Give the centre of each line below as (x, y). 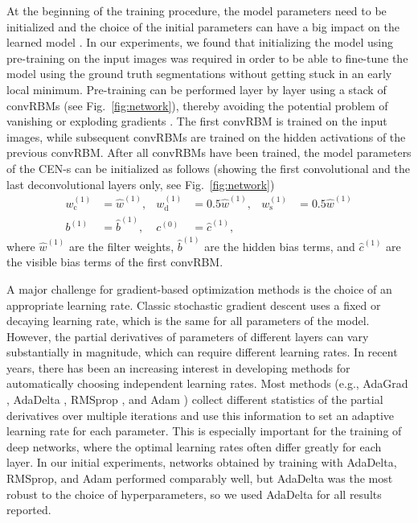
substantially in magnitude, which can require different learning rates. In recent (202, 352)
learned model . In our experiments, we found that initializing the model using (200, 42)
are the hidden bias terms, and (280, 246)
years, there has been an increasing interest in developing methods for (178, 367)
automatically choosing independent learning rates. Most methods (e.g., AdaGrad (207, 383)
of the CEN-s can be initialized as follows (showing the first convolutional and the (208, 168)
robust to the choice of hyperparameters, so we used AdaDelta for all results (194, 494)
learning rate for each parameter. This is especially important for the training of (204, 431)
